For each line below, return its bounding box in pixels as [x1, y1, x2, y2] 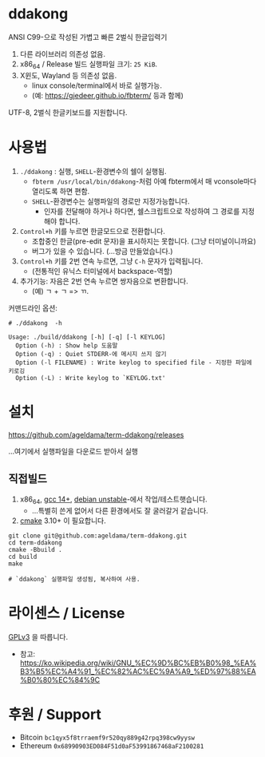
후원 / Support [8, 706, 102, 723]
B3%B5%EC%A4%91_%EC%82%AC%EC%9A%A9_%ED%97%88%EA [19, 667, 257, 676]
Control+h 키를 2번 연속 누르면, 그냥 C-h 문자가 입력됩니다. [19, 256, 204, 266]
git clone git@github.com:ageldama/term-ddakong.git [8, 532, 188, 540]
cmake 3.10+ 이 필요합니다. [19, 516, 106, 525]
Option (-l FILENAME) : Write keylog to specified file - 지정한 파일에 [15, 359, 253, 367]
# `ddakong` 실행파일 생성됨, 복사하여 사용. [8, 576, 140, 584]
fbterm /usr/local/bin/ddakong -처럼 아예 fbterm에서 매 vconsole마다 [31, 176, 257, 186]
